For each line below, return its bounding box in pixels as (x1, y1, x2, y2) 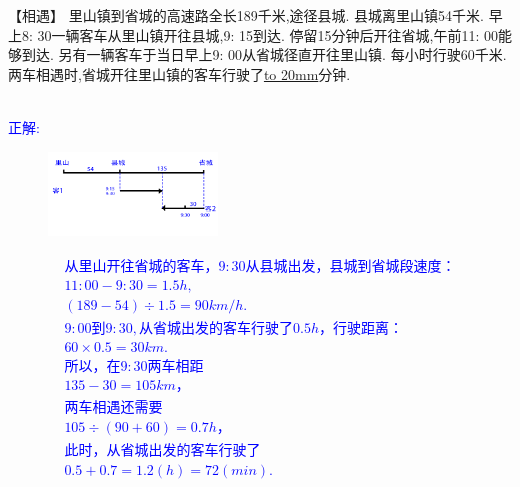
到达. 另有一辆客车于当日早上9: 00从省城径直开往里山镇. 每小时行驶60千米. (21, 44, 507, 65)
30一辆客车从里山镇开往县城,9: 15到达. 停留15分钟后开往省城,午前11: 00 (37, 24, 498, 45)
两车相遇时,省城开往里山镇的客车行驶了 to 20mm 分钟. (8, 63, 351, 84)
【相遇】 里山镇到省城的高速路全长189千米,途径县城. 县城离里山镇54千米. (8, 5, 484, 25)
